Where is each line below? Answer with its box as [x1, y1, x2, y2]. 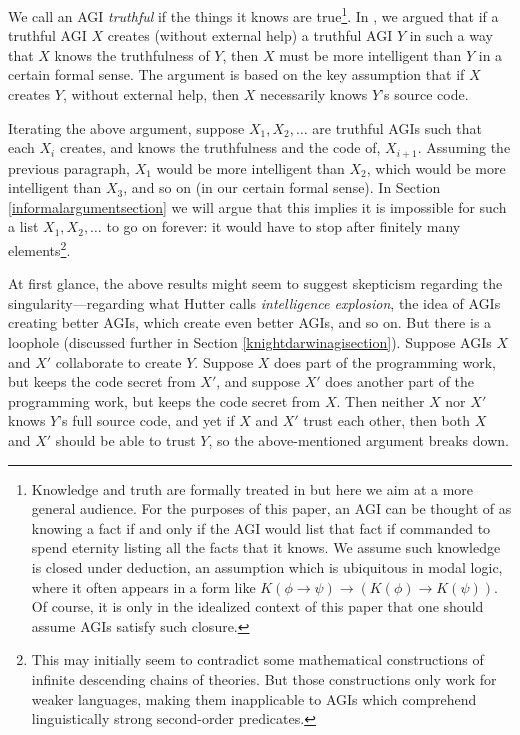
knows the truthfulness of [54, 44, 210, 65]
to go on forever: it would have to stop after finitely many [106, 216, 461, 237]
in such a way [409, 25, 493, 46]
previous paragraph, [8, 157, 130, 178]
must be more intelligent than [279, 44, 462, 65]
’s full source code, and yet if [58, 410, 235, 431]
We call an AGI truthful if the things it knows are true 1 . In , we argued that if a [8, 3, 499, 26]
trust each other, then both [303, 410, 470, 431]
